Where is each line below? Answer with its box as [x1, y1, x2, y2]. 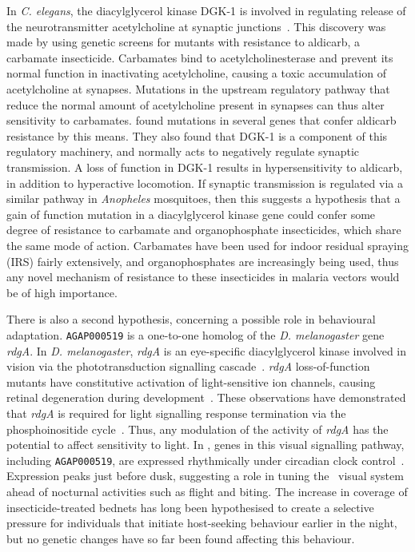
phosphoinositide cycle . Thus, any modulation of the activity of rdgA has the [6, 420, 389, 437]
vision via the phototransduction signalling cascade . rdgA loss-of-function [6, 358, 370, 375]
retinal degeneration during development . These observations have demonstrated [6, 389, 406, 406]
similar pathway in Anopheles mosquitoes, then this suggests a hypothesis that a [6, 190, 401, 207]
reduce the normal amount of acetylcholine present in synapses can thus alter [6, 96, 385, 113]
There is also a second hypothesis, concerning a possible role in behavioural [6, 311, 376, 328]
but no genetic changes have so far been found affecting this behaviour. [6, 530, 355, 546]
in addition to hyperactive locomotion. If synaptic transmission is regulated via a [6, 174, 403, 191]
